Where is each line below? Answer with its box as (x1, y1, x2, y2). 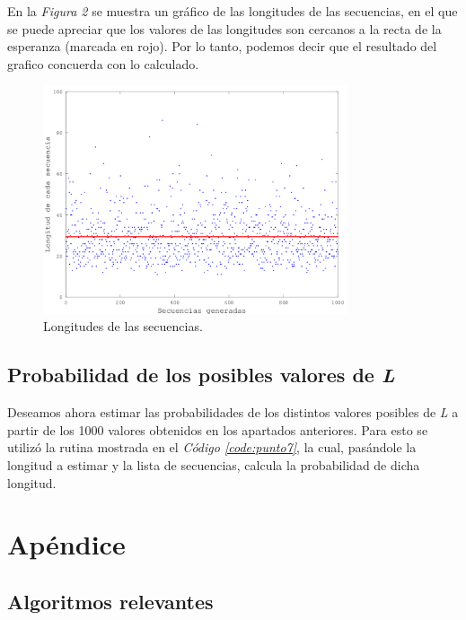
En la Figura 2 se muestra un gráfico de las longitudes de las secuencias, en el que (7, 2, 458, 20)
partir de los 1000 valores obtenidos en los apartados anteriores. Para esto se (7, 420, 428, 439)
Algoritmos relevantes (7, 587, 214, 615)
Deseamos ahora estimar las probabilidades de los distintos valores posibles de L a (7, 403, 459, 422)
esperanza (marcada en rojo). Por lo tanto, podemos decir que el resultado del (7, 37, 437, 56)
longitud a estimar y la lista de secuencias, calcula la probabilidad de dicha (7, 455, 420, 474)
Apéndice (7, 526, 126, 563)
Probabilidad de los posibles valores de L (7, 361, 395, 389)
